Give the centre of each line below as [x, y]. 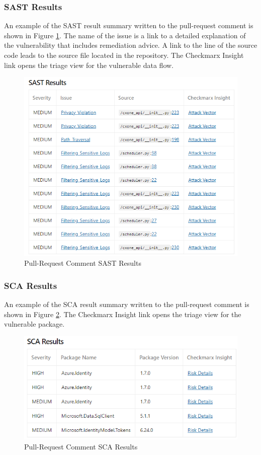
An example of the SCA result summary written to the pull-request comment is [127, 304]
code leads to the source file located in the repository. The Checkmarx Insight [124, 55]
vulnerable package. [34, 324]
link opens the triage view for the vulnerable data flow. [89, 65]
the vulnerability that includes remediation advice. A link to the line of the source [131, 45]
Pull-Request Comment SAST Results [83, 263]
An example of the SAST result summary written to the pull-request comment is [129, 25]
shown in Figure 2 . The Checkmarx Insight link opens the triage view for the [123, 314]
